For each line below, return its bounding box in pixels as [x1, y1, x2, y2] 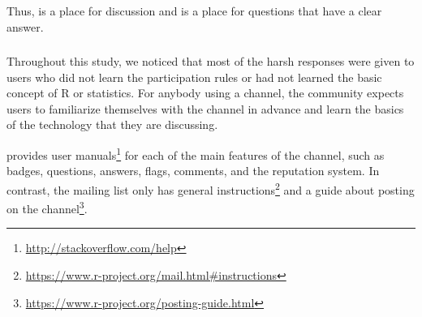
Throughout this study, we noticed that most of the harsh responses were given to [6, 53, 415, 70]
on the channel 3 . [6, 198, 88, 216]
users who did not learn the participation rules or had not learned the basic [6, 68, 382, 85]
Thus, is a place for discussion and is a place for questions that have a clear [6, 2, 382, 19]
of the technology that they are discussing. [6, 116, 218, 133]
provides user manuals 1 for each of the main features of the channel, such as [6, 144, 385, 163]
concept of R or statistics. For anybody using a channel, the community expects [6, 84, 404, 101]
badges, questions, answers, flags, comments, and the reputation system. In [6, 162, 380, 179]
